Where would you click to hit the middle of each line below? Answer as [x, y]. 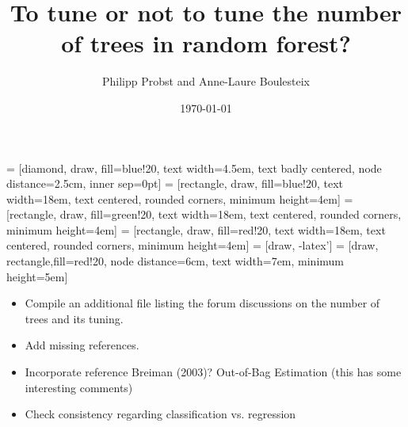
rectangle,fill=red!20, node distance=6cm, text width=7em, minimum [175, 261]
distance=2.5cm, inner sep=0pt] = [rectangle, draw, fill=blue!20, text [175, 183]
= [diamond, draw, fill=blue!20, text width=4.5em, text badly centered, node [194, 168]
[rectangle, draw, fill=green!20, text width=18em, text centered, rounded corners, [204, 214]
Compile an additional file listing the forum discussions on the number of [202, 303]
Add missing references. [82, 345]
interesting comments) [79, 387]
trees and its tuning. [74, 318]
